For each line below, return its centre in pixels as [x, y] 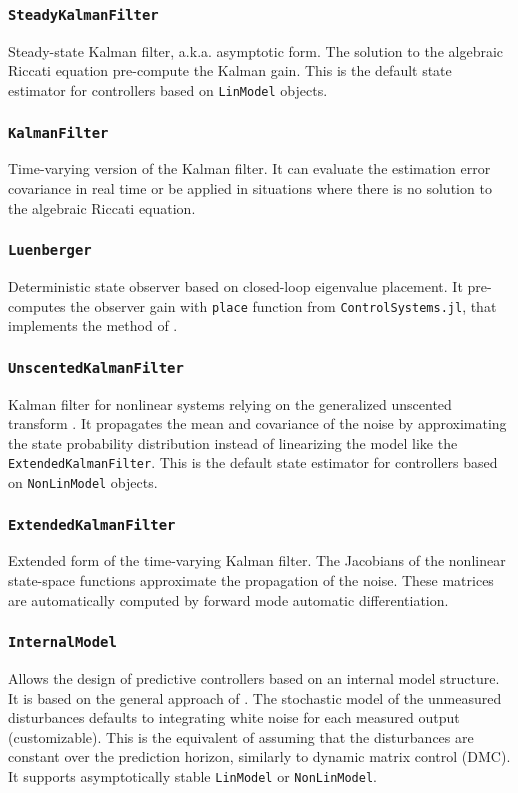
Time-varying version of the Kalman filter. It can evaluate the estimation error [249, 168]
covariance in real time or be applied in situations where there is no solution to [250, 188]
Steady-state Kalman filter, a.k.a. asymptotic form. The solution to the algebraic [256, 50]
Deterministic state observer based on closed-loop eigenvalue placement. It [235, 285]
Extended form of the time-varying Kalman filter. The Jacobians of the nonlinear [257, 560]
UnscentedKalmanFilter [96, 367]
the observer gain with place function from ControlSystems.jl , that [283, 305]
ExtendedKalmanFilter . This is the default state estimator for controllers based [253, 462]
